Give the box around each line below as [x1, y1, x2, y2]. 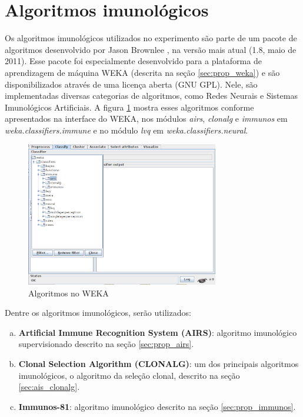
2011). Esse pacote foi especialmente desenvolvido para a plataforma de [5, 55, 262, 67]
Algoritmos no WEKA [28, 286, 109, 299]
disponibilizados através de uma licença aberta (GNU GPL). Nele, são [5, 78, 258, 90]
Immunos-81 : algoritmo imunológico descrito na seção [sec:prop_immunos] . [18, 400, 296, 412]
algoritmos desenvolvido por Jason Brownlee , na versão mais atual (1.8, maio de [5, 43, 297, 55]
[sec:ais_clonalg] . [18, 381, 80, 393]
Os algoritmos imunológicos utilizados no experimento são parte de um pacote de [5, 32, 297, 44]
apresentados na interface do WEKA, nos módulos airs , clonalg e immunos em [5, 112, 288, 125]
